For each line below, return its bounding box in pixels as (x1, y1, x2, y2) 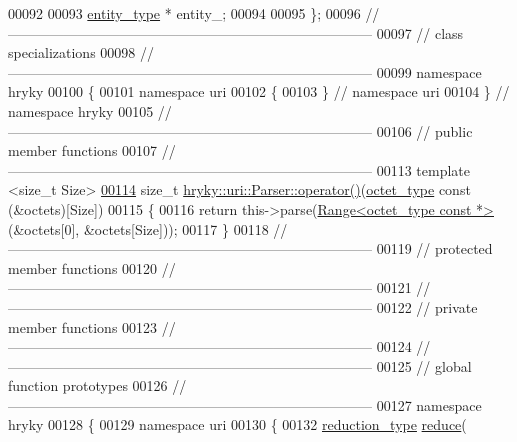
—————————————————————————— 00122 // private (8, 296, 478, 317)
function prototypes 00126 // (8, 375, 187, 396)
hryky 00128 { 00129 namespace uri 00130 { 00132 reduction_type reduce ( (8, 414, 467, 435)
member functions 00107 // (8, 140, 176, 161)
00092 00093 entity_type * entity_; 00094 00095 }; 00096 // (8, 3, 380, 23)
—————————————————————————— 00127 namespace (8, 394, 482, 415)
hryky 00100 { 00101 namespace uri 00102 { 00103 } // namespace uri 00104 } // (8, 81, 510, 102)
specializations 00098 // (8, 42, 154, 63)
